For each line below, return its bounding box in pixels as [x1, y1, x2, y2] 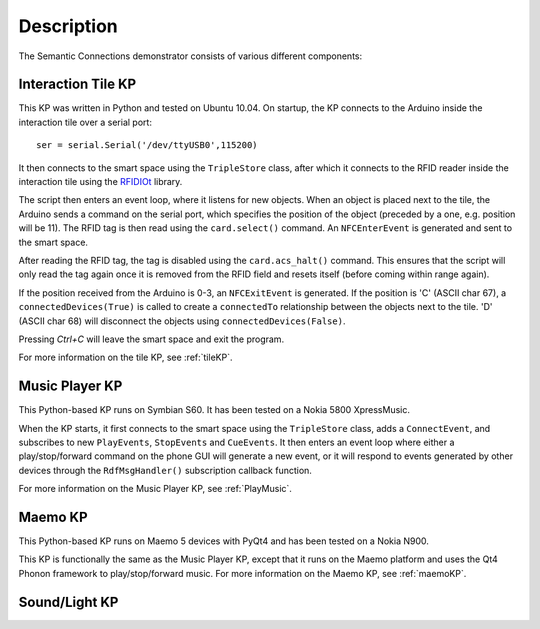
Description [18, 15, 119, 37]
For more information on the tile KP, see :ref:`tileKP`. [18, 351, 233, 364]
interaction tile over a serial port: [18, 116, 152, 128]
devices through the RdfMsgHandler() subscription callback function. [18, 464, 312, 476]
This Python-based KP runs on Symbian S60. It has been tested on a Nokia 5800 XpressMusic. [18, 404, 410, 416]
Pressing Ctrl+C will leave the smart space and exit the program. [18, 333, 285, 345]
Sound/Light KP [18, 593, 119, 610]
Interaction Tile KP [18, 76, 137, 93]
